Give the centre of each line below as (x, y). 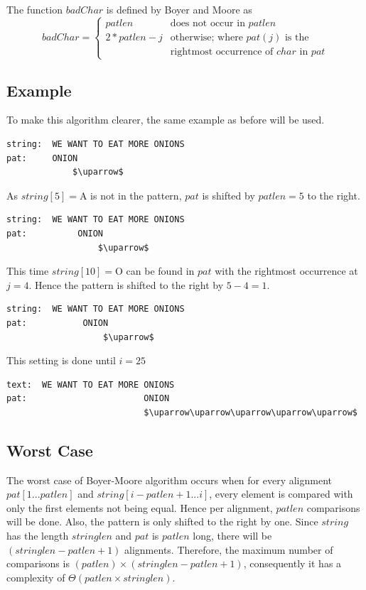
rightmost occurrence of (222, 51)
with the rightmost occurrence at (286, 271)
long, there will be (232, 536)
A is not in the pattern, (130, 195)
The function (34, 9)
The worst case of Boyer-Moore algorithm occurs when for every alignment (169, 480)
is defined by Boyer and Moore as (179, 9)
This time (28, 271)
